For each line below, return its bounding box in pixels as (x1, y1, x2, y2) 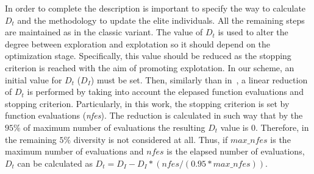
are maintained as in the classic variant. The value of (5, 26, 203, 38)
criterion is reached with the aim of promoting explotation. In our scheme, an (5, 61, 294, 74)
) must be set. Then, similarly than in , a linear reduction (90, 73, 308, 86)
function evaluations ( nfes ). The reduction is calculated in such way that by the (5, 109, 303, 122)
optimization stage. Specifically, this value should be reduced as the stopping (5, 49, 291, 62)
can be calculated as (17, 156, 93, 169)
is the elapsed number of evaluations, (166, 145, 305, 158)
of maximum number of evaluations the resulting (23, 120, 205, 133)
